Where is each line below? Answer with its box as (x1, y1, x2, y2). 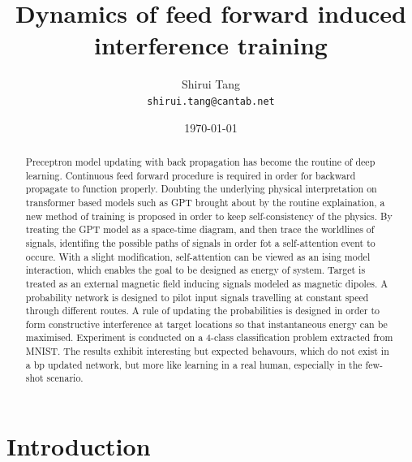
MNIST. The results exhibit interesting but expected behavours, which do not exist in (25, 344, 389, 358)
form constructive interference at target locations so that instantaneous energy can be (25, 317, 388, 330)
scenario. (46, 371, 84, 385)
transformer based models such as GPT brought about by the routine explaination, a (25, 195, 385, 209)
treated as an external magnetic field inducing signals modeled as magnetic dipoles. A (25, 276, 388, 290)
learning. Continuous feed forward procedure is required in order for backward (25, 168, 356, 182)
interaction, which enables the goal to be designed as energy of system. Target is (25, 263, 366, 277)
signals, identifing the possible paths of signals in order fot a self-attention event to (25, 235, 376, 249)
